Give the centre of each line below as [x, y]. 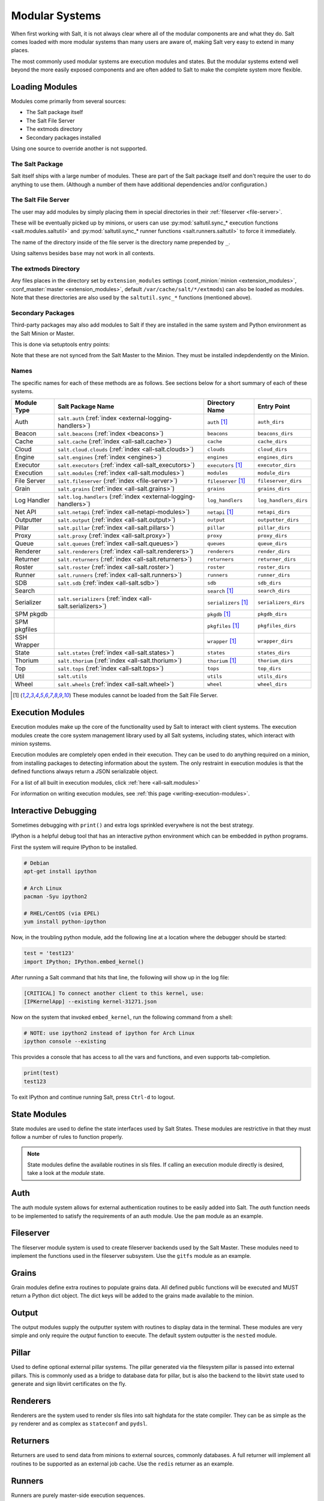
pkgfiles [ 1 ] [223, 626]
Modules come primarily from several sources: [69, 101]
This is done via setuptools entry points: [61, 345]
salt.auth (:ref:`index [87, 418]
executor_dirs [277, 465]
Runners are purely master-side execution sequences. [78, 1495]
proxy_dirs [272, 535]
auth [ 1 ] [217, 422]
